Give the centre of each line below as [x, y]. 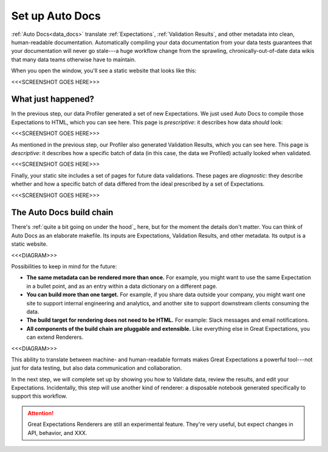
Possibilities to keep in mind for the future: [64, 266]
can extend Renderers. [55, 337]
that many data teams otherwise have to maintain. [73, 59]
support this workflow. [39, 396]
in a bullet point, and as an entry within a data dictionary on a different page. [122, 286]
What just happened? [53, 99]
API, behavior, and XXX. [57, 433]
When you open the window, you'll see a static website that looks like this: [104, 71]
